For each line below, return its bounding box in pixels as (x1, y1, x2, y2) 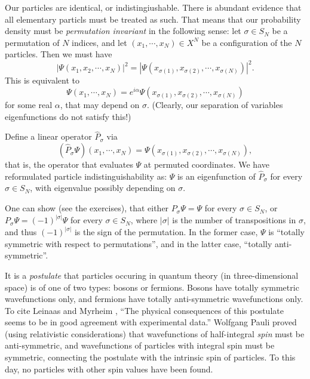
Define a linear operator (5, 130, 92, 143)
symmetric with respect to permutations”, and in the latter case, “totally (5, 237, 272, 249)
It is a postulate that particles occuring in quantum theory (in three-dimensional (5, 269, 299, 281)
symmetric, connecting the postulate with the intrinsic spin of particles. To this (5, 351, 296, 363)
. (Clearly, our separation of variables (147, 98, 283, 111)
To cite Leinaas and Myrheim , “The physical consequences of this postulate (5, 304, 284, 316)
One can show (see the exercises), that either (5, 202, 169, 214)
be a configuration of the (201, 36, 292, 48)
